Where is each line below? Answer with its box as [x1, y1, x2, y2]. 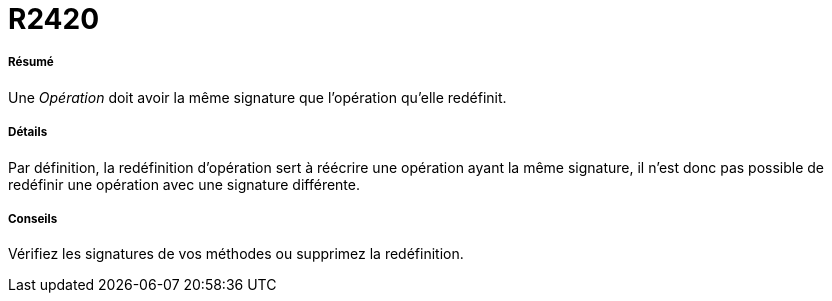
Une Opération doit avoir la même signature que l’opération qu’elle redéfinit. [8, 88, 507, 106]
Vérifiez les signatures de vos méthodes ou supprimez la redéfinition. [8, 245, 464, 263]
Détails [8, 125, 48, 140]
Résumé [8, 55, 54, 70]
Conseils [8, 211, 58, 226]
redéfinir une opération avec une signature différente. [8, 175, 360, 193]
